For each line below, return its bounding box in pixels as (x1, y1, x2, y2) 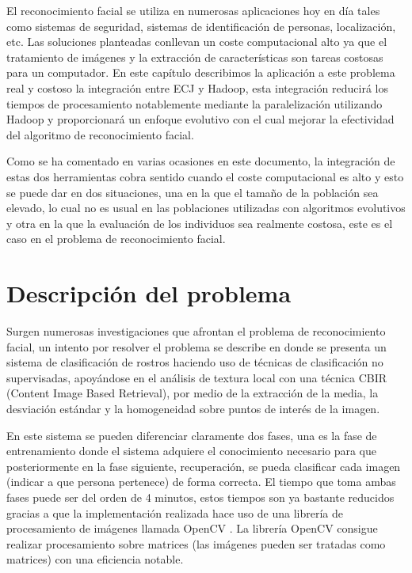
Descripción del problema (6, 277, 292, 309)
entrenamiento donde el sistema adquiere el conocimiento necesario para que (6, 442, 377, 459)
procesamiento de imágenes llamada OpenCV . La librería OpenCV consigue (6, 520, 378, 537)
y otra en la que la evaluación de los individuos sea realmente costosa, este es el (6, 214, 393, 231)
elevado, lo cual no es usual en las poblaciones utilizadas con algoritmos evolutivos (6, 199, 406, 216)
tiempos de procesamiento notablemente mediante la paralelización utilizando (6, 95, 383, 112)
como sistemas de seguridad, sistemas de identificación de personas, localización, (6, 17, 396, 34)
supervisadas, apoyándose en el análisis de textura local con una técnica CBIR (6, 369, 387, 385)
